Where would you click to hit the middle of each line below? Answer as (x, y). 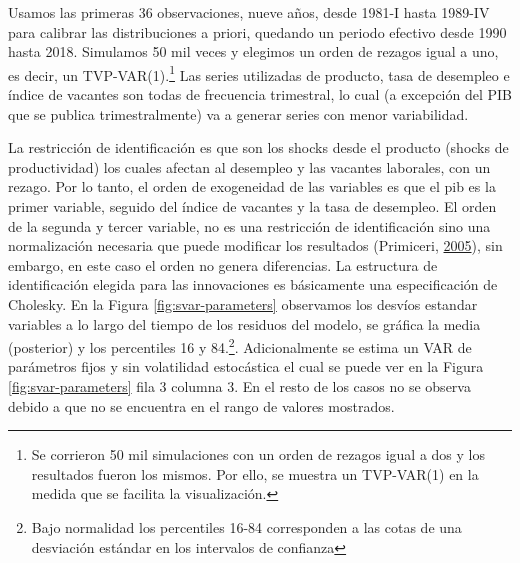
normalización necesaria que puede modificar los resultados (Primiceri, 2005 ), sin (255, 245)
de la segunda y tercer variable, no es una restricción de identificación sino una (249, 225)
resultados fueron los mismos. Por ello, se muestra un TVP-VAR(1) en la (255, 473)
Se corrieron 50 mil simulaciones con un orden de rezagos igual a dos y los (258, 454)
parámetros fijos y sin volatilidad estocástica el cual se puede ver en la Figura (246, 366)
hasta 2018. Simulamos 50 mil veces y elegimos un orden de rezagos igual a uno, (253, 51)
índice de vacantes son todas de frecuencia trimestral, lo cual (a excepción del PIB (260, 94)
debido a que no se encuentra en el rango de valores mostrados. (201, 405)
